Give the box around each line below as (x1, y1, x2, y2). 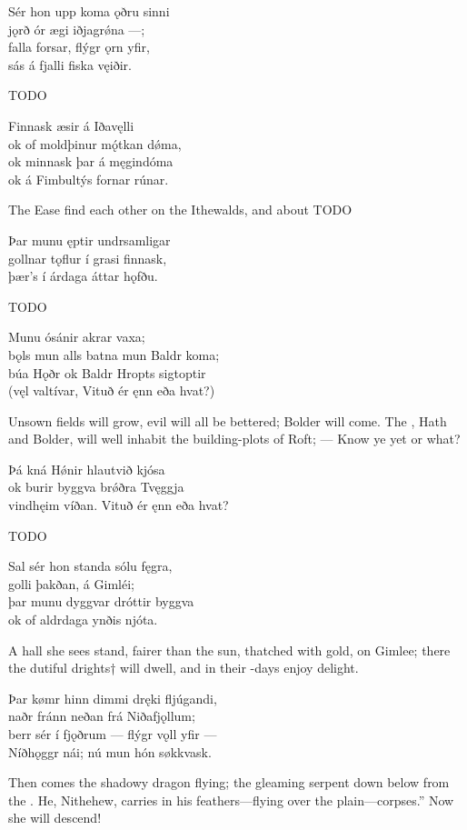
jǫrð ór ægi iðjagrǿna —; (8, 19, 145, 38)
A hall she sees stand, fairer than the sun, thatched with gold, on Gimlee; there (8, 640, 451, 659)
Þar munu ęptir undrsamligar (8, 230, 171, 249)
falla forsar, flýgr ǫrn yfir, (8, 37, 150, 56)
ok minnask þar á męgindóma (8, 152, 174, 171)
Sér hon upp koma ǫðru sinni (8, 2, 170, 20)
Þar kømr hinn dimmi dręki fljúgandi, (8, 688, 217, 707)
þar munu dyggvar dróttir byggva (8, 592, 194, 611)
